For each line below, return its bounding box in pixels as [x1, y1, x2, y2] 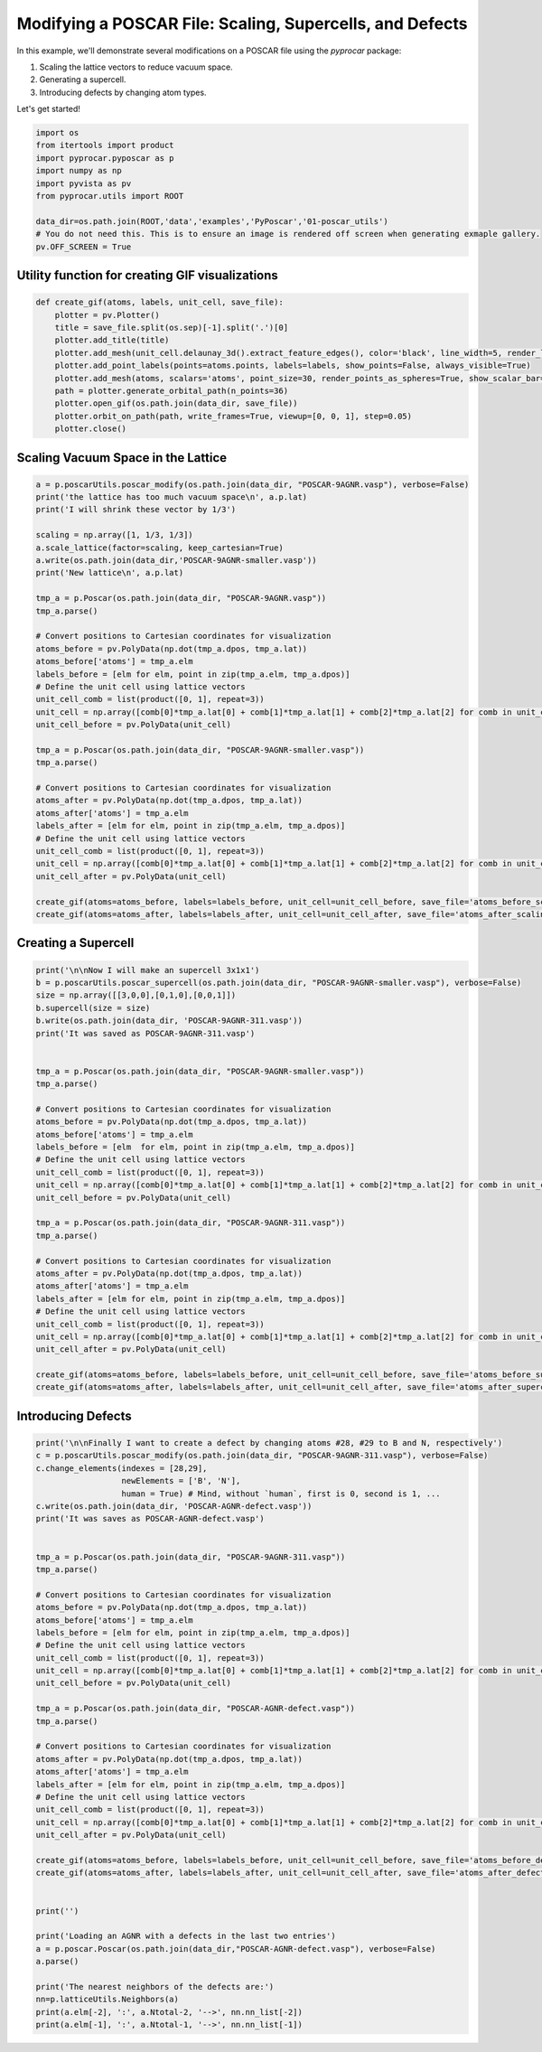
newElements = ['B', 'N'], [121, 1476, 241, 1486]
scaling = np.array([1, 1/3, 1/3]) [35, 529, 193, 540]
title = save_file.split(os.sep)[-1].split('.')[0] [54, 322, 289, 333]
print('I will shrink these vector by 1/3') [35, 504, 237, 515]
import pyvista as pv [35, 178, 132, 189]
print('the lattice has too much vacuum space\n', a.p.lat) [35, 492, 308, 502]
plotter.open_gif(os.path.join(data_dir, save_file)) [54, 398, 298, 408]
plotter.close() [54, 424, 126, 434]
